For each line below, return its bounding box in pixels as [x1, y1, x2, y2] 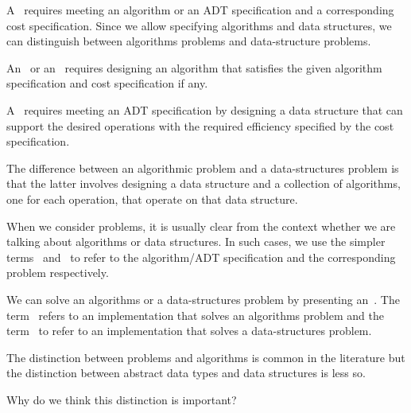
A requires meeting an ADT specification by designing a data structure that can [6, 101, 403, 118]
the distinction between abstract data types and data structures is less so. [6, 364, 366, 381]
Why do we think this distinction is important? [6, 391, 237, 407]
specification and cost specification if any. [6, 75, 208, 92]
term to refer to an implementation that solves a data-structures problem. [6, 322, 372, 339]
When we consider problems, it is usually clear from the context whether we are [6, 217, 396, 234]
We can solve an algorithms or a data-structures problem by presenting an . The [6, 290, 400, 307]
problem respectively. [6, 264, 109, 281]
